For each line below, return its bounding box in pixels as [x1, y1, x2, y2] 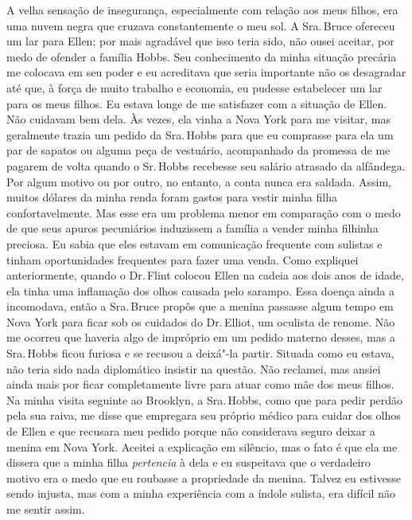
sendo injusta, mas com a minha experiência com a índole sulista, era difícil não [6, 485, 395, 502]
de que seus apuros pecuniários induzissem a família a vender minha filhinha [6, 220, 379, 237]
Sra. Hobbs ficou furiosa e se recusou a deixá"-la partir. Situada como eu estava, [6, 345, 395, 362]
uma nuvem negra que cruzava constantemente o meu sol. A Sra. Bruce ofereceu [6, 17, 395, 33]
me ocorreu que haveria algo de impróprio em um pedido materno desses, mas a [6, 329, 395, 346]
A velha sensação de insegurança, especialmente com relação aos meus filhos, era [6, 2, 398, 18]
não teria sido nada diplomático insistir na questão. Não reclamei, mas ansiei [6, 360, 381, 377]
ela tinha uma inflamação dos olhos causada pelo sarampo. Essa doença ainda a [6, 282, 395, 299]
